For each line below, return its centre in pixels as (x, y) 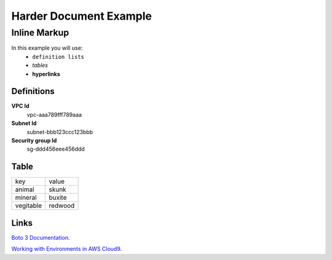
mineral (26, 198)
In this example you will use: (47, 48)
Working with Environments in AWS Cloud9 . (67, 249)
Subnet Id (24, 124)
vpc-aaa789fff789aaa (54, 114)
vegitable (29, 206)
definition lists (58, 57)
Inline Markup (40, 33)
